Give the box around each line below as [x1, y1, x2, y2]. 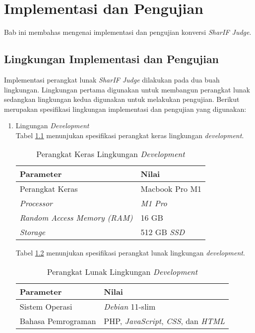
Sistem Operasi [19, 301, 72, 313]
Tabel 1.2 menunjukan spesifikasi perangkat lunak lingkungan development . [15, 248, 245, 258]
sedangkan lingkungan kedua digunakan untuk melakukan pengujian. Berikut [4, 94, 240, 104]
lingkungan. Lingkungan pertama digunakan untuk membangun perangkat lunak [4, 84, 250, 94]
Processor [19, 197, 53, 209]
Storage [19, 226, 46, 238]
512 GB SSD [140, 226, 185, 238]
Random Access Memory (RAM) [19, 212, 133, 224]
